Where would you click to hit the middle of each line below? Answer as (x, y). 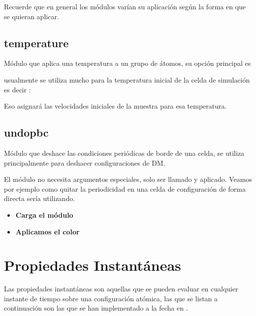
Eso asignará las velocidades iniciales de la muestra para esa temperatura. (115, 106)
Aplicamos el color (48, 231)
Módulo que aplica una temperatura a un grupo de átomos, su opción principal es (128, 63)
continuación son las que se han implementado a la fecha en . (96, 308)
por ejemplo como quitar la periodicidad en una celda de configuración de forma (125, 188)
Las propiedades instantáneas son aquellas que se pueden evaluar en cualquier (121, 289)
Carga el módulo (44, 215)
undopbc (26, 132)
